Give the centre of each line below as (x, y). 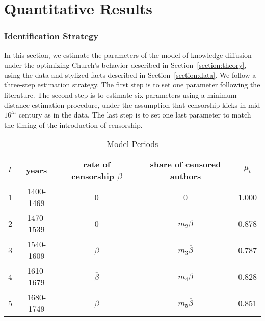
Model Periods (132, 144)
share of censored (185, 164)
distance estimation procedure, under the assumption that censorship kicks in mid (132, 105)
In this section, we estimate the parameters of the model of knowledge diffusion (128, 55)
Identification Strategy (51, 36)
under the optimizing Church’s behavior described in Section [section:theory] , (125, 65)
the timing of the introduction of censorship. (73, 124)
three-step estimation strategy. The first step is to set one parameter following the (132, 85)
